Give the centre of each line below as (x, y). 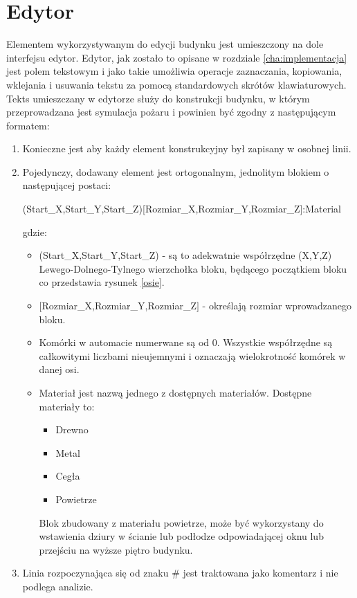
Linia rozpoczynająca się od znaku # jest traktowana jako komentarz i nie (180, 573)
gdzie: (35, 232)
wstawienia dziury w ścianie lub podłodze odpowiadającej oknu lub (181, 536)
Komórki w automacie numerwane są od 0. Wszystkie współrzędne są (186, 342)
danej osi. (59, 369)
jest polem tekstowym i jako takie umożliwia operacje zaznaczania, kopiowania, (174, 71)
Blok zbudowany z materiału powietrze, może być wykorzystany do (181, 522)
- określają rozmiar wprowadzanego (277, 306)
